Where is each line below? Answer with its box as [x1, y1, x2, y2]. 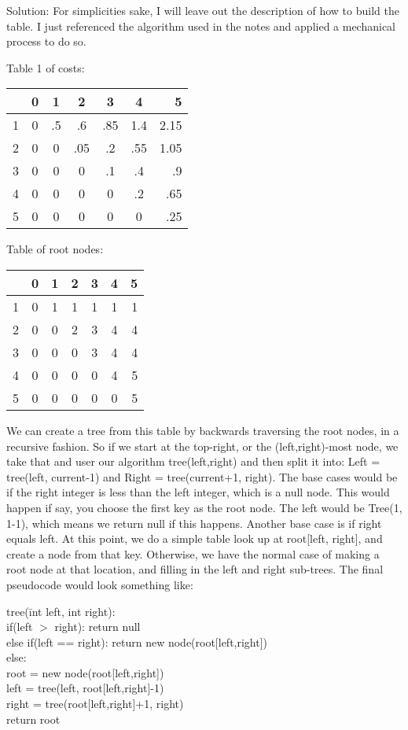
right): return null [54, 618, 141, 635]
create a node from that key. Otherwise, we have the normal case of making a [6, 545, 380, 562]
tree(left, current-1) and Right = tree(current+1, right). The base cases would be [6, 468, 398, 485]
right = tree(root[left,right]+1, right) [6, 695, 184, 712]
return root [6, 710, 61, 727]
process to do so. [6, 33, 86, 50]
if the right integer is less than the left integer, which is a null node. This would [6, 484, 390, 500]
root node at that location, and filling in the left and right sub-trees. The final [6, 561, 384, 577]
